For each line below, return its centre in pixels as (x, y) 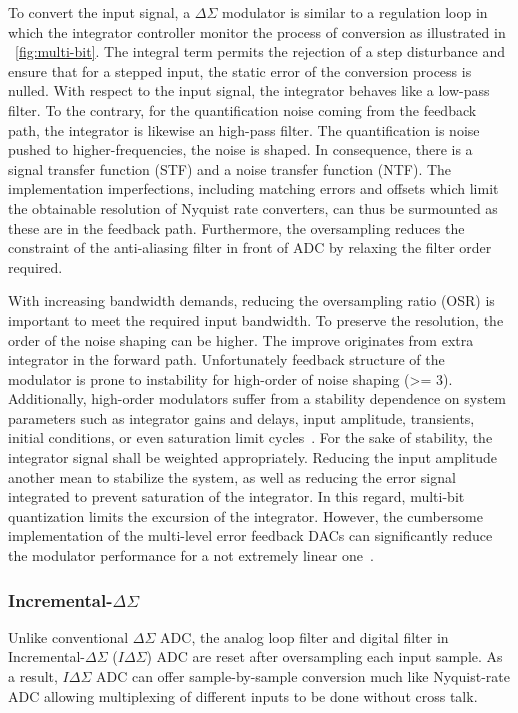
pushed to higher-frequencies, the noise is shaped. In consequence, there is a (240, 149)
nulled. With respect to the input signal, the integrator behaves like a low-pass (249, 90)
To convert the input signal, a (99, 12)
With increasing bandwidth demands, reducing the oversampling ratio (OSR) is (251, 300)
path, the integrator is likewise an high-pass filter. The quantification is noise (244, 129)
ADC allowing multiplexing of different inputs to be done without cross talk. (243, 695)
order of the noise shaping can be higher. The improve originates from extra (241, 339)
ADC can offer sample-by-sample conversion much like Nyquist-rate (302, 676)
